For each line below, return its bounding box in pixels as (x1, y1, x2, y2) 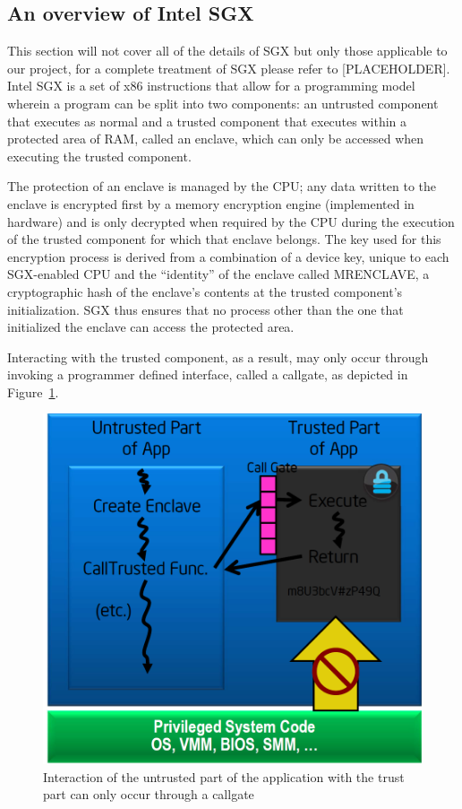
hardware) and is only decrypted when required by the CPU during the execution (7, 212, 455, 231)
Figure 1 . (7, 382, 59, 401)
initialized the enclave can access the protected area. (7, 318, 295, 336)
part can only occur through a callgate (43, 785, 254, 804)
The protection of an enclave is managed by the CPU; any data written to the (7, 177, 437, 196)
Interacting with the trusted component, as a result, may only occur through (7, 347, 429, 366)
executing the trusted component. (7, 146, 192, 165)
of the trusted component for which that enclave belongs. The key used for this (7, 230, 441, 248)
